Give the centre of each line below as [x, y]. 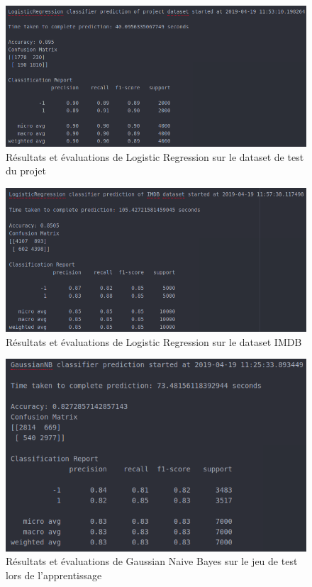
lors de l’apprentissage [54, 575]
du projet [26, 170]
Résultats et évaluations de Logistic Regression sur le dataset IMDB [154, 341]
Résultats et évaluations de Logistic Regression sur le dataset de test [155, 156]
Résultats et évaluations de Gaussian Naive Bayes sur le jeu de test [152, 561]
